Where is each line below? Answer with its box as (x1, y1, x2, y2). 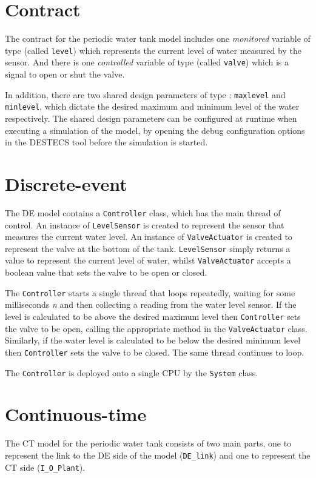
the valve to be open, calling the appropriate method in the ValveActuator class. (5, 322, 308, 334)
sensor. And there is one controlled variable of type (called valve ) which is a (5, 56, 289, 68)
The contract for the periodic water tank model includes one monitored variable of (5, 32, 311, 45)
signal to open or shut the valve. (5, 68, 125, 81)
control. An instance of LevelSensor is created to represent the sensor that (5, 218, 284, 231)
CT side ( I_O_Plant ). (5, 460, 86, 473)
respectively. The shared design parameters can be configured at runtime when (5, 111, 297, 124)
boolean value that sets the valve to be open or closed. (5, 266, 207, 279)
